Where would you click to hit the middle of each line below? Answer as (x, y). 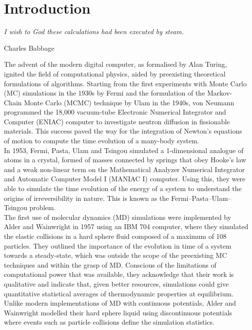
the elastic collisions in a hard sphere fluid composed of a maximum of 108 (115, 236)
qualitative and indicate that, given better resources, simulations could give (116, 283)
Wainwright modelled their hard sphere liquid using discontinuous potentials (118, 312)
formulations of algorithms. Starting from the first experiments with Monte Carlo (126, 83)
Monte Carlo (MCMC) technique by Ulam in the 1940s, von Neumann (129, 102)
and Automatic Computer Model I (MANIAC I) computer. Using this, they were (125, 179)
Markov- (220, 93)
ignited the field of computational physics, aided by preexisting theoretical (115, 73)
